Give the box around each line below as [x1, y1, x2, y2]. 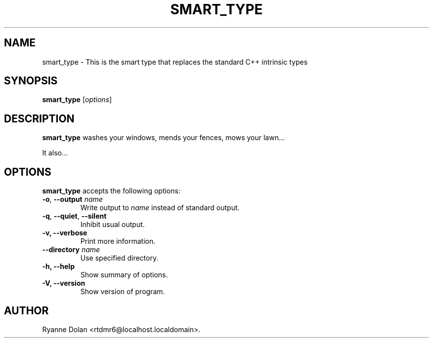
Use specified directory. [80, 254, 159, 263]
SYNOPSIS [4, 75, 58, 87]
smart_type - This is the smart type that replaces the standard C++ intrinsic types [42, 57, 308, 66]
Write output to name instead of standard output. [80, 203, 240, 212]
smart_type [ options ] [42, 95, 112, 104]
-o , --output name [42, 195, 103, 204]
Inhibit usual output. [80, 220, 145, 229]
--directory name [42, 245, 100, 254]
